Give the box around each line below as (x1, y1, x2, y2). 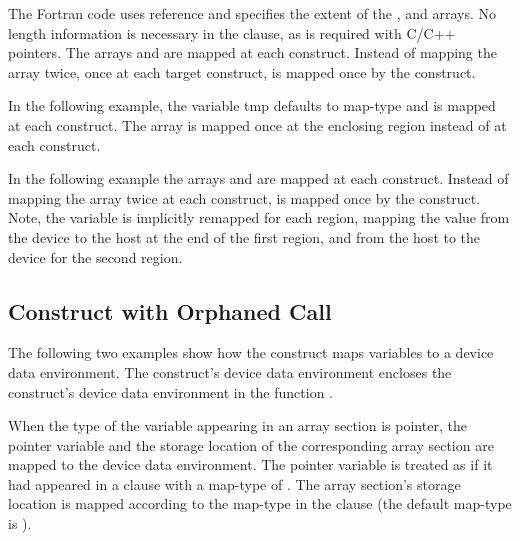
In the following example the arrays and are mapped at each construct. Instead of (8, 168, 509, 189)
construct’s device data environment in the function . (8, 381, 333, 402)
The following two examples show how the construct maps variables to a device (8, 342, 494, 363)
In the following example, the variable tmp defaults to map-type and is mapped (8, 95, 496, 116)
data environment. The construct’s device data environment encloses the (8, 361, 452, 382)
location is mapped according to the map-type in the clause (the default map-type (8, 493, 512, 514)
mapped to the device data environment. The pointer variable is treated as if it (8, 454, 493, 475)
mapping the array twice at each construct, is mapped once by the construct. (8, 187, 481, 208)
